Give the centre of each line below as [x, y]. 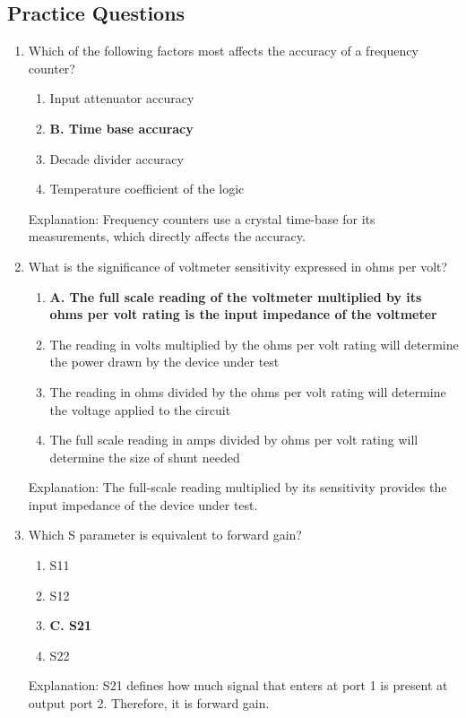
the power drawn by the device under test [164, 362]
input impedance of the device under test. [143, 504]
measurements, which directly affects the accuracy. [167, 236]
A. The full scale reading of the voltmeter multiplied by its [236, 296]
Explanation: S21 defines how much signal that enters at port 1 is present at [238, 685]
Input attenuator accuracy [122, 98]
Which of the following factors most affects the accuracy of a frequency [223, 51]
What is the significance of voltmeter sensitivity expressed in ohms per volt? [238, 266]
